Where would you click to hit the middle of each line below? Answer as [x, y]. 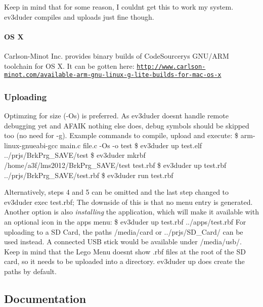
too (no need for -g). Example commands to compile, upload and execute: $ [121, 135]
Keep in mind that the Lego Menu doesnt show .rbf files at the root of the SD [125, 251]
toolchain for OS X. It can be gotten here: [69, 65]
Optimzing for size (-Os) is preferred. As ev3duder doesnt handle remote [116, 116]
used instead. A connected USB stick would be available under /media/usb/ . [123, 242]
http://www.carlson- [171, 67]
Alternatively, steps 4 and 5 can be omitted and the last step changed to [117, 192]
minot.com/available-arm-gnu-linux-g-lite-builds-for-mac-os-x [113, 75]
